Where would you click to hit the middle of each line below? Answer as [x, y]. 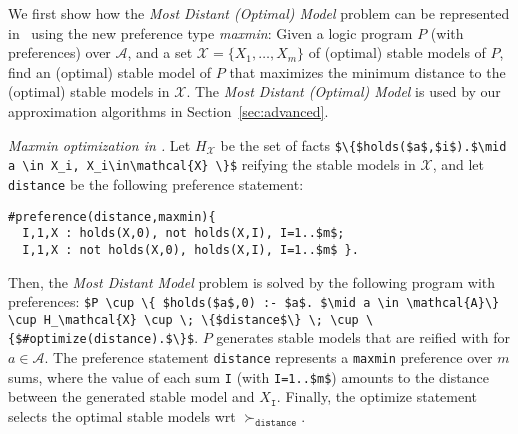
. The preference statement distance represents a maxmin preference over [268, 357]
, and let [458, 164]
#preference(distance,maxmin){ [112, 216]
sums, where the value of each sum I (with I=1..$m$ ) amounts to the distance [248, 376]
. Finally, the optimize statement [377, 396]
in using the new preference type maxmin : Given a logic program [210, 32]
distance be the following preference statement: [156, 183]
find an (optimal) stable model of [110, 71]
